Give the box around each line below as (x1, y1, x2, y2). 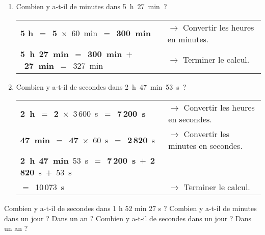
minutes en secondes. (168, 140, 243, 152)
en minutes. (167, 33, 209, 45)
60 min (71, 27, 98, 39)
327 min (73, 59, 103, 71)
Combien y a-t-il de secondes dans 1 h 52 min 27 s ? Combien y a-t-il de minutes (4, 203, 257, 214)
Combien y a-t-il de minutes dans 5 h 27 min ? (16, 1, 167, 11)
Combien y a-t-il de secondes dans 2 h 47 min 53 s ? (16, 81, 187, 92)
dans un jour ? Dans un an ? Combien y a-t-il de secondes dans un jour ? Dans (4, 213, 252, 223)
